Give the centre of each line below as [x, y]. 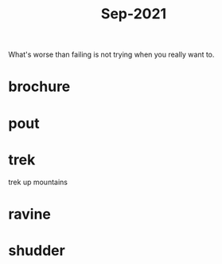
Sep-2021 [134, 14]
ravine [30, 214]
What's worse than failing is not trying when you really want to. [111, 55]
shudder [37, 250]
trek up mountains [38, 182]
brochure [39, 87]
